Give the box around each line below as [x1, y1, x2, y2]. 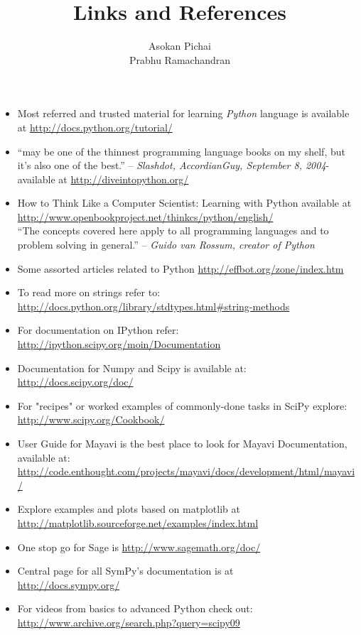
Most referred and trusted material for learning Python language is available [17, 106, 350, 121]
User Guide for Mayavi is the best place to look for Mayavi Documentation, [17, 436, 347, 450]
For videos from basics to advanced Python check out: [17, 601, 253, 616]
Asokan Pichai [149, 38, 211, 53]
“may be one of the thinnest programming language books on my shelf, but [17, 143, 345, 158]
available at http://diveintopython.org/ [17, 171, 189, 186]
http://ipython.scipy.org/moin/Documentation [17, 337, 221, 352]
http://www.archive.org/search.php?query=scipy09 [17, 614, 240, 629]
